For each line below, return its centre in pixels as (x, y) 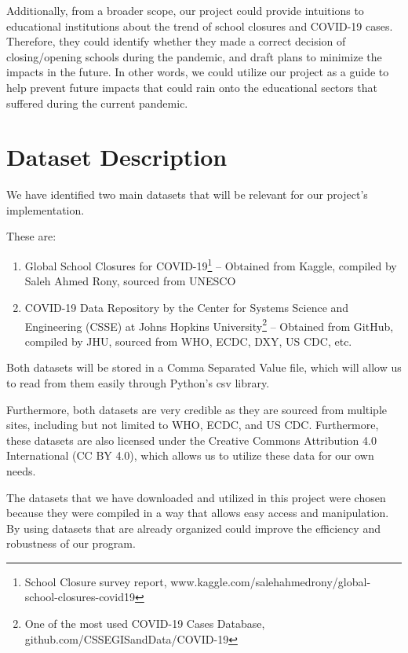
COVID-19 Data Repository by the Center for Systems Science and (187, 307)
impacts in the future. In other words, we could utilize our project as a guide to (198, 72)
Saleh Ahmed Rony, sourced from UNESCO (130, 281)
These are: (31, 236)
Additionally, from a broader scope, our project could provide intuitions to (185, 10)
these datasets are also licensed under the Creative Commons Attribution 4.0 (191, 440)
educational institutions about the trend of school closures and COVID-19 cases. (200, 26)
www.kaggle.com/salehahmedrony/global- (271, 581)
